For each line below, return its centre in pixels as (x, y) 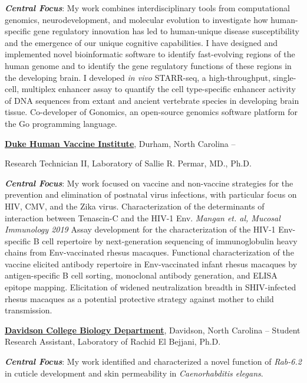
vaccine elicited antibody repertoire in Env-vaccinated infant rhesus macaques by (151, 263)
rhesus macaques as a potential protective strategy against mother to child (139, 298)
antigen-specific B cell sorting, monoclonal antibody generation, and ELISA (141, 275)
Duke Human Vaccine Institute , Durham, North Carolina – (120, 143)
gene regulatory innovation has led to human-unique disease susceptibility (166, 31)
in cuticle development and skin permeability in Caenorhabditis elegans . (134, 373)
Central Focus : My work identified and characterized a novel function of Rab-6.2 (153, 361)
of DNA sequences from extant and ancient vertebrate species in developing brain (152, 100)
